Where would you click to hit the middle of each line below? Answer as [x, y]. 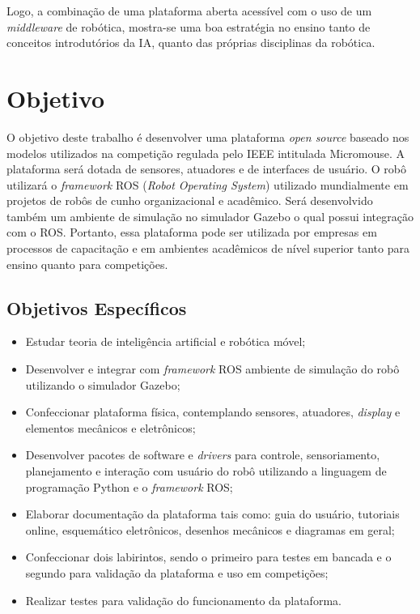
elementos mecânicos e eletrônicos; [110, 427]
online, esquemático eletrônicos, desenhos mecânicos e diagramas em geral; [210, 529]
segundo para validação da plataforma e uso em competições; [177, 572]
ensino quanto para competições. [87, 264]
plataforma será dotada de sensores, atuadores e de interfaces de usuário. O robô [206, 169]
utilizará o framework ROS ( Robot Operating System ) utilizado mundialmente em [208, 184]
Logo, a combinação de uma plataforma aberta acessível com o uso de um [189, 11]
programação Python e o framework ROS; [129, 486]
